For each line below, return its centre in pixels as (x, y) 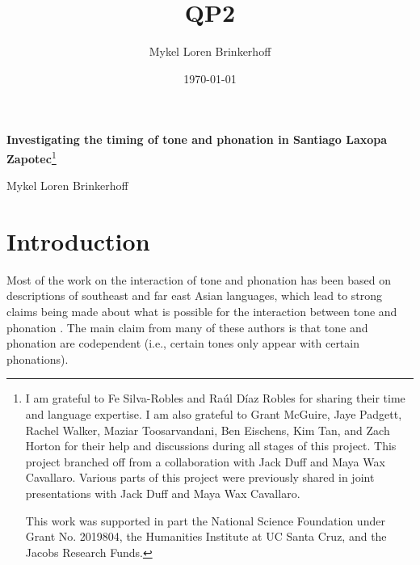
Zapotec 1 (31, 157)
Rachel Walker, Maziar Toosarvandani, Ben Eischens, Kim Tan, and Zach (208, 430)
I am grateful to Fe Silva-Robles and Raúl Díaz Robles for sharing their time (215, 398)
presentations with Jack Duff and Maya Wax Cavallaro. (163, 493)
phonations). (38, 358)
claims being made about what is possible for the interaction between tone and (202, 312)
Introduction (78, 240)
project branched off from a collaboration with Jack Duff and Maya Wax (205, 461)
